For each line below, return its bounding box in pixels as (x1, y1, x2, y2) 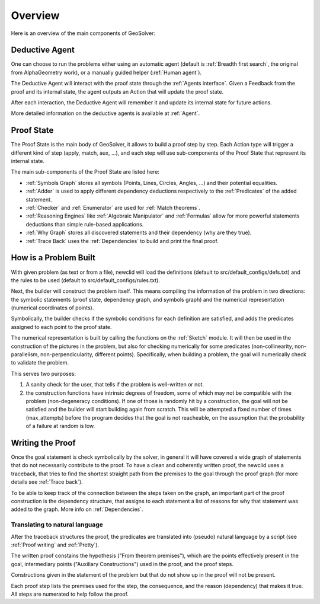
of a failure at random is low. (25, 423, 95, 430)
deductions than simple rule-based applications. (25, 220, 144, 228)
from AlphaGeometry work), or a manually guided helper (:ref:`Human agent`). (11, 69, 201, 76)
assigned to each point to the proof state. (11, 323, 112, 330)
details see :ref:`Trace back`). (11, 478, 83, 485)
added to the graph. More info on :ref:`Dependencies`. (11, 506, 143, 513)
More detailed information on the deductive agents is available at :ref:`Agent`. (11, 110, 200, 117)
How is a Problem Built (11, 253, 96, 263)
